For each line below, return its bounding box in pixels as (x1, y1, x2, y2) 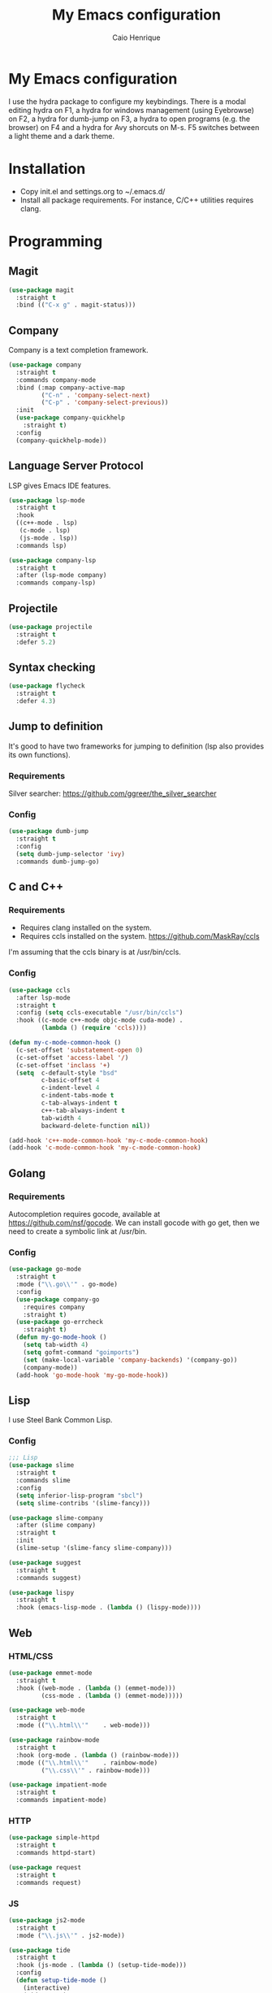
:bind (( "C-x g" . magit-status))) (15, 301, 136, 310)
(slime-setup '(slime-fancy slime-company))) (15, 1544, 173, 1552)
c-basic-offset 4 (41, 1076, 100, 1084)
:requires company (23, 1303, 85, 1311)
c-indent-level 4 (41, 1083, 100, 1092)
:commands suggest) (15, 1574, 82, 1582)
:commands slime (15, 1477, 71, 1485)
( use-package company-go (15, 1295, 100, 1304)
